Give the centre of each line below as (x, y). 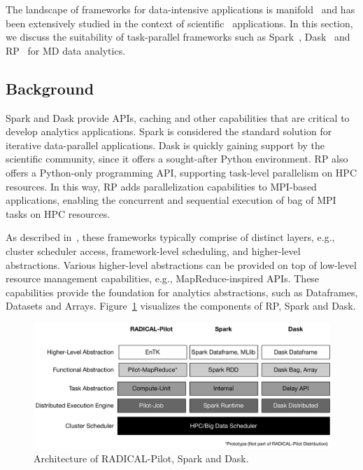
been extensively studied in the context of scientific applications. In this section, (179, 23)
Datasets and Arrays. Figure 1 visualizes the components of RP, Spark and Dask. (181, 306)
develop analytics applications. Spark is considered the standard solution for (169, 131)
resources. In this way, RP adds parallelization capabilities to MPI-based (161, 186)
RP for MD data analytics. (66, 50)
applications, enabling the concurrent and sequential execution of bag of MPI (171, 200)
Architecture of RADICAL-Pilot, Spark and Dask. (141, 458)
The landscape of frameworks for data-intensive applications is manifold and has (180, 9)
